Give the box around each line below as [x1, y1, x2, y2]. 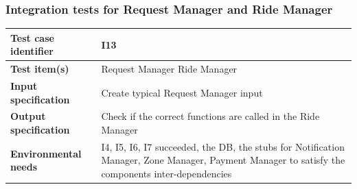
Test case [10, 30, 54, 45]
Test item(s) [10, 62, 69, 76]
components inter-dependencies [101, 166, 232, 181]
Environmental [10, 146, 82, 160]
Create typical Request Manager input [101, 85, 263, 99]
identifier [10, 44, 54, 58]
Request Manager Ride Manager [101, 62, 238, 76]
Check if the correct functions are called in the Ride [101, 109, 320, 123]
